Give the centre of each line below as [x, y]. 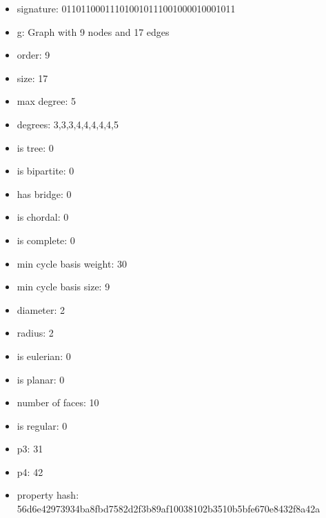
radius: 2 [35, 333]
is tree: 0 [35, 147]
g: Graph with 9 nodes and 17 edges [93, 31]
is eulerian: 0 [44, 356]
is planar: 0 [41, 379]
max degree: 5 [46, 101]
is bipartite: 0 [45, 171]
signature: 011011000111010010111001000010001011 [126, 8]
